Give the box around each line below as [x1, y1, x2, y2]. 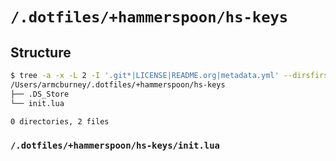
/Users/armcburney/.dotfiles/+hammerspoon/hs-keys [10, 79, 226, 90]
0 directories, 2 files [10, 116, 110, 127]
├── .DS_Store [10, 89, 70, 99]
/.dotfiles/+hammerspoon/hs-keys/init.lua [10, 140, 220, 152]
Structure [10, 44, 72, 61]
